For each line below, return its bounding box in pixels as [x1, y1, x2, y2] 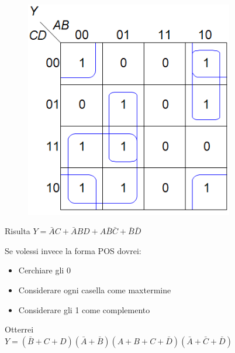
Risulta [5, 225, 30, 237]
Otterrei [5, 323, 34, 335]
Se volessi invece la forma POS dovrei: [5, 244, 141, 256]
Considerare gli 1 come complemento [18, 303, 150, 316]
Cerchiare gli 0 [18, 264, 71, 276]
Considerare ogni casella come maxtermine [18, 284, 171, 296]
